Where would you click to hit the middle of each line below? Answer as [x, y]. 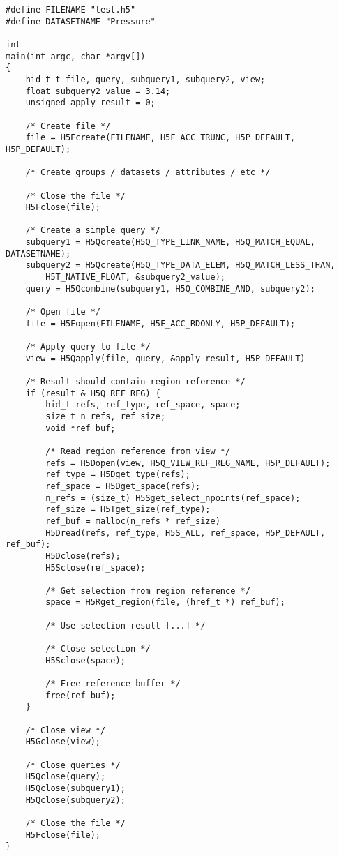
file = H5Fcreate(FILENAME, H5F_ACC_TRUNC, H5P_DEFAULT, [160, 138]
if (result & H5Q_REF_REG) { [93, 393]
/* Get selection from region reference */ [148, 591]
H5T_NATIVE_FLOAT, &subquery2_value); [135, 277]
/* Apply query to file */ [88, 347]
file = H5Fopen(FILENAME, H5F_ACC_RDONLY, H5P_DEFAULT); [160, 323]
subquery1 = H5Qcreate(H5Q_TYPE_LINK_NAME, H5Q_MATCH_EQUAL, [170, 242]
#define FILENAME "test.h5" [71, 10]
